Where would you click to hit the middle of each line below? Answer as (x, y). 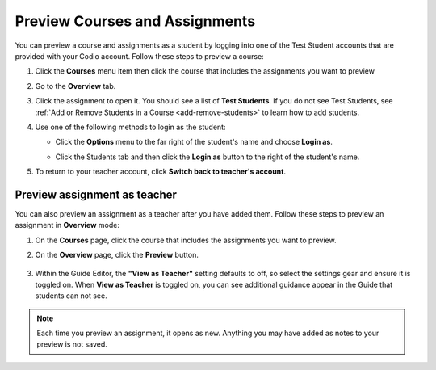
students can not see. (71, 296)
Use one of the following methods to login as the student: (130, 127)
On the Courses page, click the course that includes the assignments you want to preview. (186, 240)
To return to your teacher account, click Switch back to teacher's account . (161, 172)
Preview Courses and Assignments (135, 21)
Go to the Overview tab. (75, 86)
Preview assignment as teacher (96, 194)
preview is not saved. (72, 344)
